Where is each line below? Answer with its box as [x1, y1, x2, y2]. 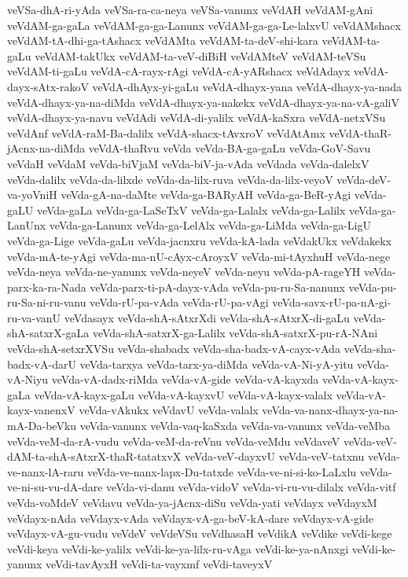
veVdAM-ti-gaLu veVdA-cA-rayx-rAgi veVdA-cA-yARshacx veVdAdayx [7, 63, 351, 79]
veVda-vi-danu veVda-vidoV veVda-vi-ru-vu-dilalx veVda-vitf [106, 479, 396, 495]
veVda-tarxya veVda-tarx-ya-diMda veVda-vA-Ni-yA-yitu [79, 355, 354, 372]
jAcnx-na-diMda [7, 140, 86, 156]
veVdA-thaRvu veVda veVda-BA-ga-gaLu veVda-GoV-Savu [88, 140, 371, 156]
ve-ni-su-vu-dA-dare [7, 479, 103, 495]
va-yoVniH [7, 186, 57, 203]
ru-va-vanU [7, 309, 61, 325]
